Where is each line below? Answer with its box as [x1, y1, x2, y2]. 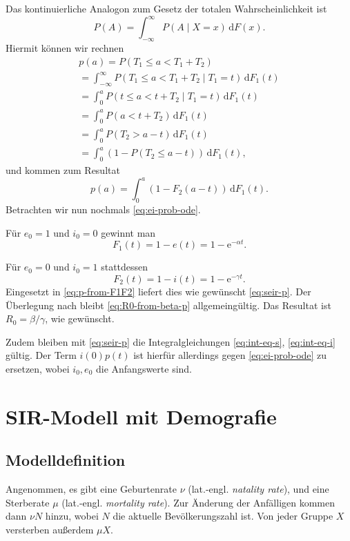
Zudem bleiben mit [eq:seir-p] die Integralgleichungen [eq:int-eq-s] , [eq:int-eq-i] [6, 334, 336, 348]
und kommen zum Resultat [6, 163, 120, 177]
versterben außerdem [6, 522, 94, 536]
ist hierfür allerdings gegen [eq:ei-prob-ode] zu [133, 348, 327, 362]
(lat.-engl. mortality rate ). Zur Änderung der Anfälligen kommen [61, 495, 336, 509]
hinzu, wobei [45, 509, 99, 523]
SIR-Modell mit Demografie [6, 402, 277, 430]
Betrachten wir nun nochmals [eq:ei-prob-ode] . [6, 202, 201, 217]
